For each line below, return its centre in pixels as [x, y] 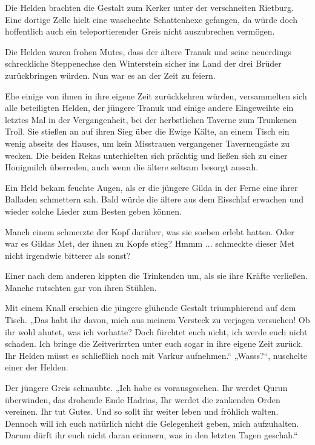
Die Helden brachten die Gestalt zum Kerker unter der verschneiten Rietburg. [149, 7]
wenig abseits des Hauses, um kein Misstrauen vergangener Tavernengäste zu [148, 143]
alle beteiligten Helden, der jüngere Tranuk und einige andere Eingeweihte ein [149, 108]
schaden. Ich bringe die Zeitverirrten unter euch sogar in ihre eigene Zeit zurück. [154, 343]
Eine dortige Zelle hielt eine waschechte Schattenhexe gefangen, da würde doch [151, 19]
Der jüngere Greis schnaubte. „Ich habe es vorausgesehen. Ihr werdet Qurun [146, 388]
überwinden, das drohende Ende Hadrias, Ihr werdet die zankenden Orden [143, 399]
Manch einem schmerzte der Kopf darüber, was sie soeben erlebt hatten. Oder [150, 231]
